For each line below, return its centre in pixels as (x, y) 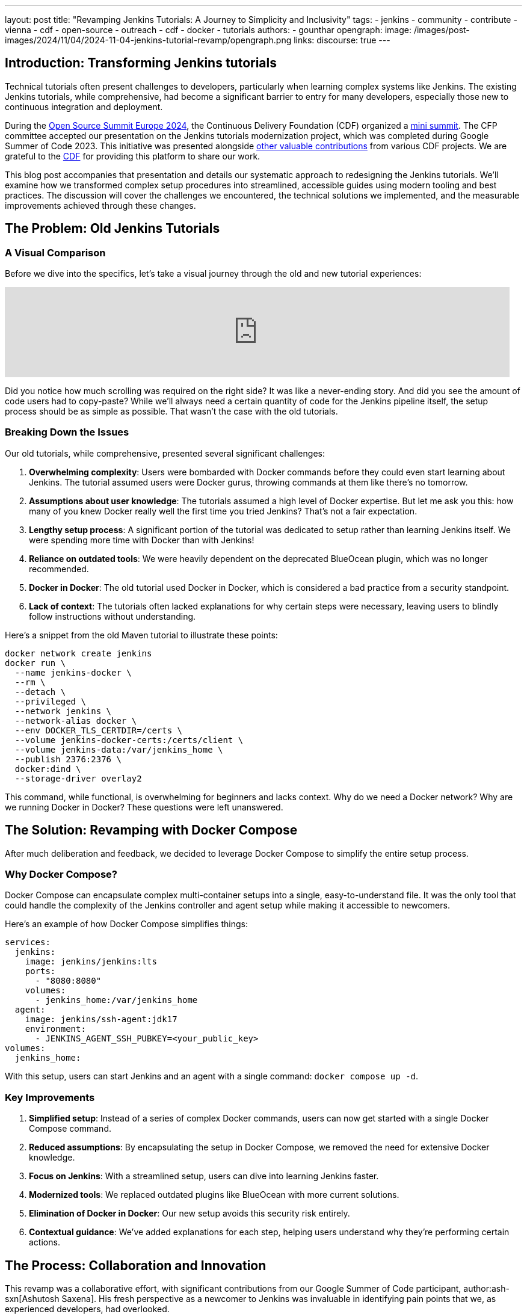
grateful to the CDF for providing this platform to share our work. (133, 156)
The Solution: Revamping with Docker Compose (151, 830)
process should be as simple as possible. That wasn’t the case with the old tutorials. (171, 412)
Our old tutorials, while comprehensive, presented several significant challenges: (165, 453)
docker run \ (35, 663)
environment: (55, 1029)
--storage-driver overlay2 (78, 778)
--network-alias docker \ (76, 720)
